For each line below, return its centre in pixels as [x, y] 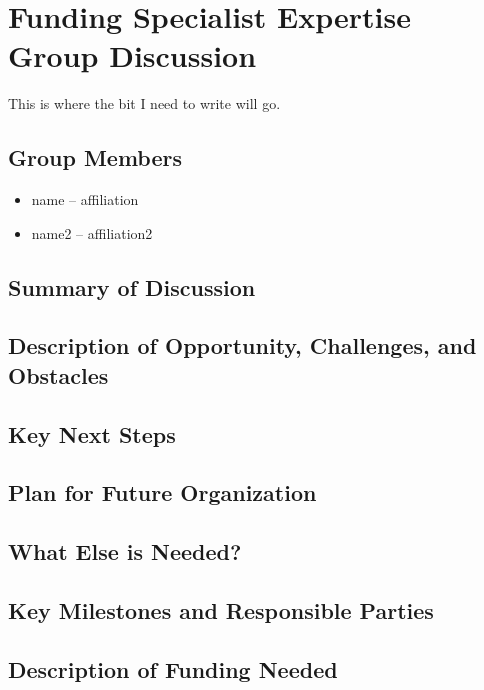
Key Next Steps [92, 433]
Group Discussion [132, 55]
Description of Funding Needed [173, 668]
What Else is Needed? [125, 551]
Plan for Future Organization [162, 492]
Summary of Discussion [132, 286]
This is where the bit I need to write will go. [144, 103]
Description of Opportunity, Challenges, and [242, 345]
